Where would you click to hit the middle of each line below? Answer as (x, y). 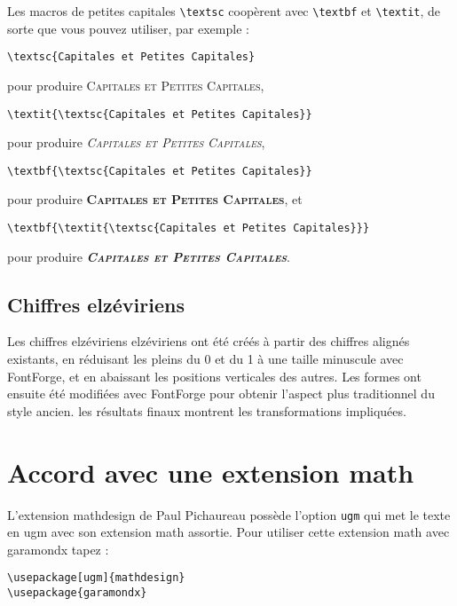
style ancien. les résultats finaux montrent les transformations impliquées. (207, 410)
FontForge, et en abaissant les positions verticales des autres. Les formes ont (214, 376)
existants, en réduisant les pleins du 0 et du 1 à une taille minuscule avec (205, 359)
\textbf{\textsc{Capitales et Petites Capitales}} (160, 171)
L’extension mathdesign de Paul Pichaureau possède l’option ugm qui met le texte (229, 514)
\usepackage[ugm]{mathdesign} (96, 578)
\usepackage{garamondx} (77, 593)
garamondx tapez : (58, 549)
